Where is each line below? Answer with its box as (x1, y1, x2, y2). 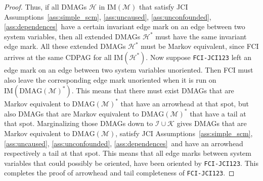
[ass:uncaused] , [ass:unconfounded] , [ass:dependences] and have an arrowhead (4, 138, 243, 148)
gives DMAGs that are (177, 118, 247, 129)
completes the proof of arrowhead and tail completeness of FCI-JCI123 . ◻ (4, 167, 235, 178)
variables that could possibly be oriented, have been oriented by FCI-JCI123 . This (4, 157, 258, 168)
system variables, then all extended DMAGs (4, 31, 141, 41)
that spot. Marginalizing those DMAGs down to (4, 118, 153, 129)
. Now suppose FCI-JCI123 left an (146, 51, 251, 62)
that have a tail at (190, 108, 246, 118)
